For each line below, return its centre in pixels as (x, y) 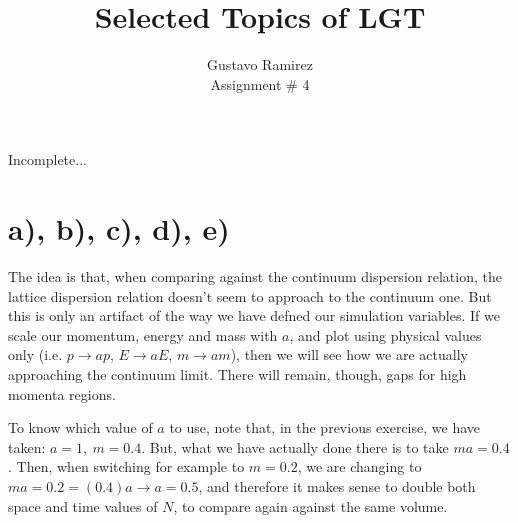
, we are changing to (359, 466)
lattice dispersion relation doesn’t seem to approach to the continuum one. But (250, 295)
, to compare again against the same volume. (310, 505)
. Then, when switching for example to (126, 466)
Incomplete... (47, 159)
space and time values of (83, 505)
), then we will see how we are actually (349, 354)
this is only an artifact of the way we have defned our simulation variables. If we (254, 315)
